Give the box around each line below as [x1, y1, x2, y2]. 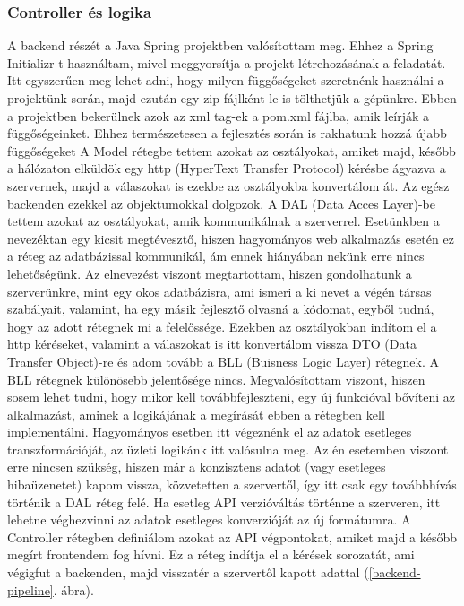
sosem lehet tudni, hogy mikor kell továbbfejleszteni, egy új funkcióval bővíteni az [7, 387, 455, 406]
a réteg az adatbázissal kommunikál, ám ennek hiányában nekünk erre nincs [7, 247, 425, 265]
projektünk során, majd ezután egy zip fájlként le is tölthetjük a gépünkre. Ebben [7, 89, 457, 107]
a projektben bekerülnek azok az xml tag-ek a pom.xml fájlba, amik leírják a [7, 106, 430, 125]
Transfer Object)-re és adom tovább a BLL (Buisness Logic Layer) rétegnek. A [7, 351, 439, 370]
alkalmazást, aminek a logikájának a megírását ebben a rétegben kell [7, 404, 385, 423]
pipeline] [7, 580, 54, 599]
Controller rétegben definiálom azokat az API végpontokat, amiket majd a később [7, 527, 458, 546]
